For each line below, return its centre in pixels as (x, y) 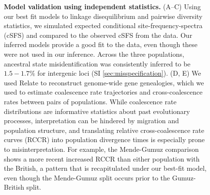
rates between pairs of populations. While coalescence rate (90, 101)
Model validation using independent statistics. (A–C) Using (102, 6)
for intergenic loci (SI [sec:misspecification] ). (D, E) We (119, 73)
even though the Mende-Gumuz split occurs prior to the (87, 177)
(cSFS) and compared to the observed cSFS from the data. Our (98, 35)
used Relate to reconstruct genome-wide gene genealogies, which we (104, 82)
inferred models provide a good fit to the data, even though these (101, 44)
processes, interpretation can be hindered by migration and (91, 121)
